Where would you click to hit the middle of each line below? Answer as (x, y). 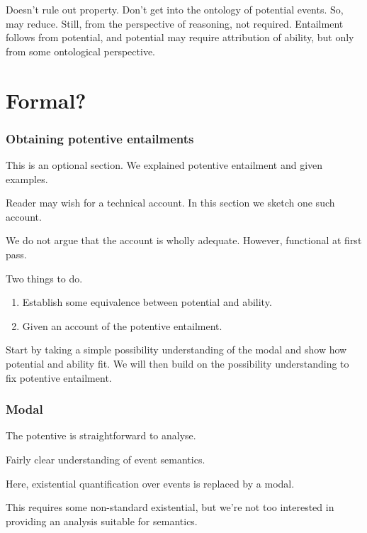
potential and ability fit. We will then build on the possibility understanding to (177, 363)
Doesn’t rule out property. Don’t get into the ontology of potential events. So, (175, 9)
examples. (27, 178)
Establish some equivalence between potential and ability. (147, 302)
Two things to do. (44, 278)
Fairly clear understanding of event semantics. (106, 459)
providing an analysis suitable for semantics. (102, 521)
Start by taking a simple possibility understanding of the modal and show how (176, 350)
